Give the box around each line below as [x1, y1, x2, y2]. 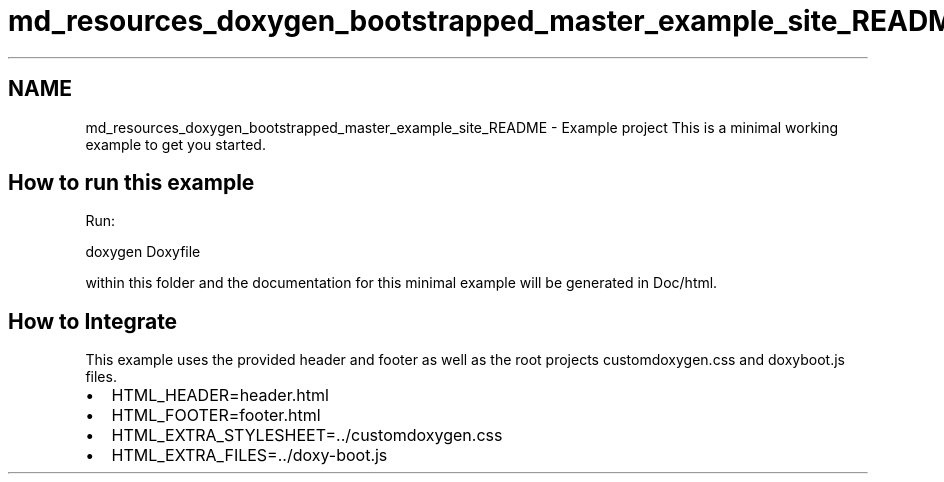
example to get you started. [85, 135, 266, 153]
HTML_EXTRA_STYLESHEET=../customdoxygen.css [111, 425, 503, 446]
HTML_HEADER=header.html [111, 385, 329, 406]
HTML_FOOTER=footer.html [111, 405, 321, 426]
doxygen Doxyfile [85, 243, 201, 261]
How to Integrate [8, 308, 178, 334]
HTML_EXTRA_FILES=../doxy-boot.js [111, 445, 388, 466]
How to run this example [8, 170, 255, 196]
